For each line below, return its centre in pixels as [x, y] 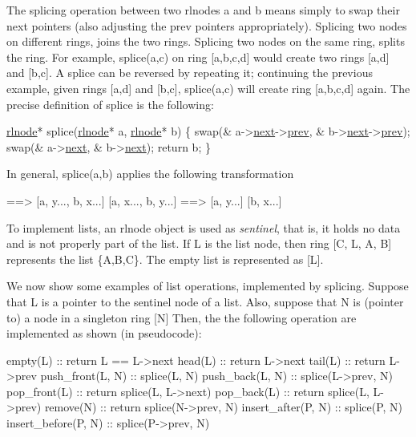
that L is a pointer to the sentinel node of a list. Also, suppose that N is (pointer [205, 301]
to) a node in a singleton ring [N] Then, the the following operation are [182, 317]
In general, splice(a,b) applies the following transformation [150, 174]
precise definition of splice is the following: [110, 104]
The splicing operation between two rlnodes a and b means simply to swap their [203, 10]
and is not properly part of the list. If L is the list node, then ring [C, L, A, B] [199, 243]
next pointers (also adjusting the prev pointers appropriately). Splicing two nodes [207, 25]
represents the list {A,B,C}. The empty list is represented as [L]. [165, 259]
